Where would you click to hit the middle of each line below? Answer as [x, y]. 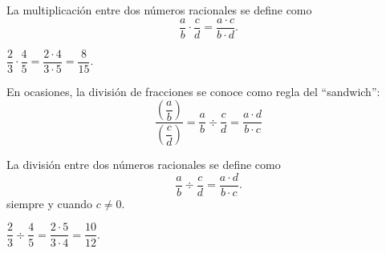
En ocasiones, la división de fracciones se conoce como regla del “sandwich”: [193, 91]
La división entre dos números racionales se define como [144, 165]
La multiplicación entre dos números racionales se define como [159, 10]
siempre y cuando [50, 203]
